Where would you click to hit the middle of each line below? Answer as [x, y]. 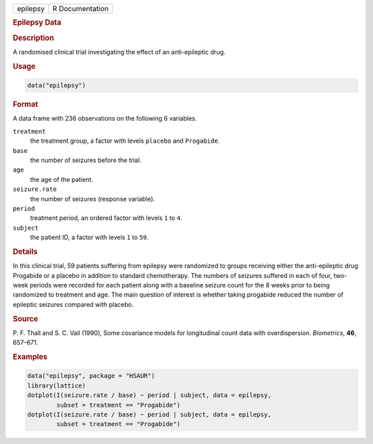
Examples [30, 356]
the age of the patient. [61, 179]
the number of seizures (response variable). [93, 199]
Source [26, 319]
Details [25, 252]
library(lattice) [57, 385]
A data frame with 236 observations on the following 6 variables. [105, 119]
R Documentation [80, 9]
